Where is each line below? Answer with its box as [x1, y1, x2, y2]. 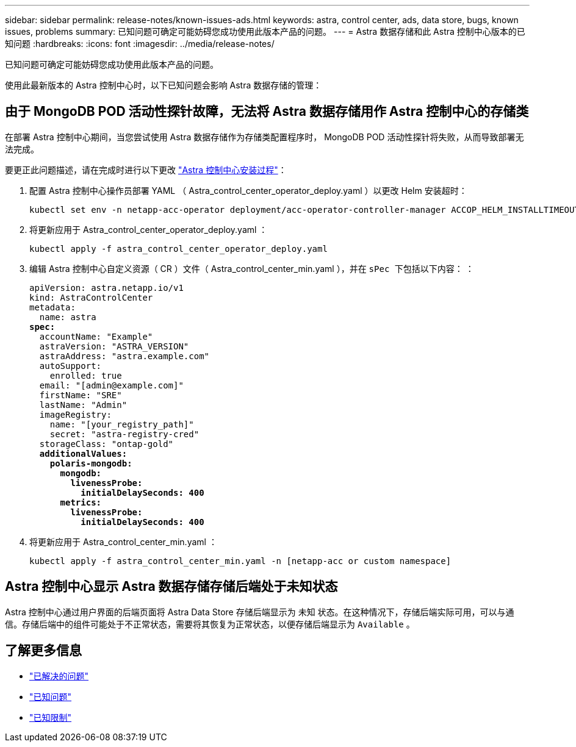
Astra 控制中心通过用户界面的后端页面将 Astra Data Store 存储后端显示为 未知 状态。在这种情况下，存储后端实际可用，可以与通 [5, 606, 514, 617]
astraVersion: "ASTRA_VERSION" [39, 341, 189, 351]
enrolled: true [49, 370, 122, 381]
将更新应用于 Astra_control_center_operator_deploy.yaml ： [29, 224, 268, 235]
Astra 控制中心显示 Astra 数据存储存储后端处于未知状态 [5, 579, 338, 595]
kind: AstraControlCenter [29, 292, 153, 302]
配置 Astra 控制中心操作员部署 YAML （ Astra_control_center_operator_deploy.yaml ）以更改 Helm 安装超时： [29, 185, 467, 196]
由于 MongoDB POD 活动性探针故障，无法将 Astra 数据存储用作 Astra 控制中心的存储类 [5, 104, 529, 120]
